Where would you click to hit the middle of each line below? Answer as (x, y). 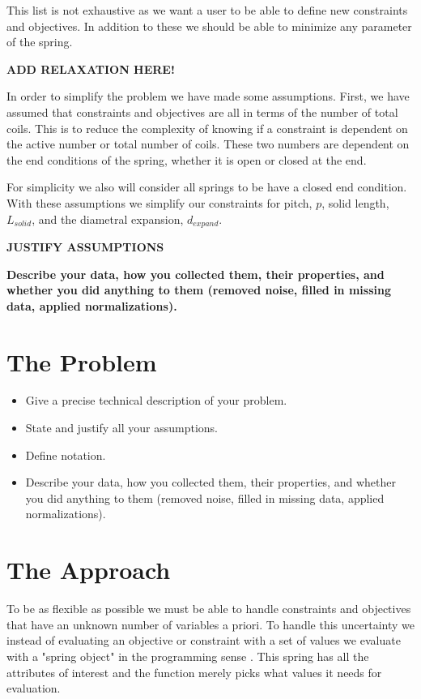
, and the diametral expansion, (108, 219)
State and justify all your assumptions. (122, 428)
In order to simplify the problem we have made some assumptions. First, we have (208, 96)
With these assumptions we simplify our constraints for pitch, (159, 202)
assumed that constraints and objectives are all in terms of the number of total (202, 111)
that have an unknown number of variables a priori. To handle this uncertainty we (210, 624)
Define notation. (66, 455)
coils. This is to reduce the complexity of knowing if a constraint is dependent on (207, 128)
